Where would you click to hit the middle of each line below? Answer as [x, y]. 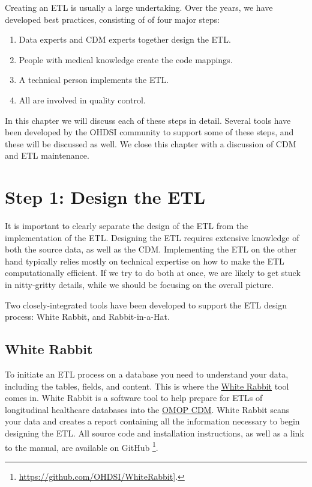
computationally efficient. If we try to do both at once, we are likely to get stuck [153, 273]
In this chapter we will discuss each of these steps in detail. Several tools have [148, 120]
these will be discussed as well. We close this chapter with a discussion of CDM [151, 143]
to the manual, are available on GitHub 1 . [82, 446]
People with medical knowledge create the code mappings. [126, 59]
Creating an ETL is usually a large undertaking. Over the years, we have [139, 7]
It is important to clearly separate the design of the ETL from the [127, 226]
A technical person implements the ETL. [94, 80]
